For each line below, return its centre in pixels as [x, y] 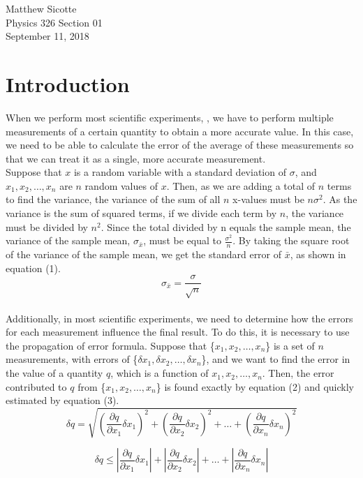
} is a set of [290, 345]
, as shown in [318, 254]
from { [92, 386]
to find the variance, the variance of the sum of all [113, 199]
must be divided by [47, 226]
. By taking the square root [291, 240]
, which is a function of [160, 373]
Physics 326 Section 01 [54, 22]
